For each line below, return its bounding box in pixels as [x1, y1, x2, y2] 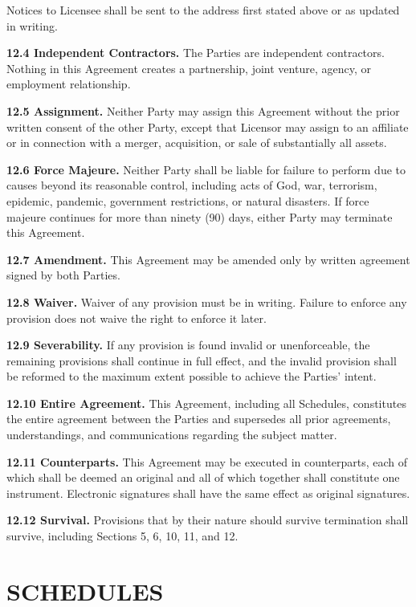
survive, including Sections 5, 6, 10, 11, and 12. [6, 528, 239, 544]
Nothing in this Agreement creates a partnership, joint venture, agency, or [6, 59, 371, 76]
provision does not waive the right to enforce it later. [6, 309, 267, 326]
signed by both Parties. [6, 267, 120, 283]
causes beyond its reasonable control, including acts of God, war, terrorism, [6, 177, 377, 194]
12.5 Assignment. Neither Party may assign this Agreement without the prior [6, 102, 400, 119]
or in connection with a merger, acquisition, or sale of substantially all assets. [6, 134, 387, 151]
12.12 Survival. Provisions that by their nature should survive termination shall [6, 511, 409, 528]
